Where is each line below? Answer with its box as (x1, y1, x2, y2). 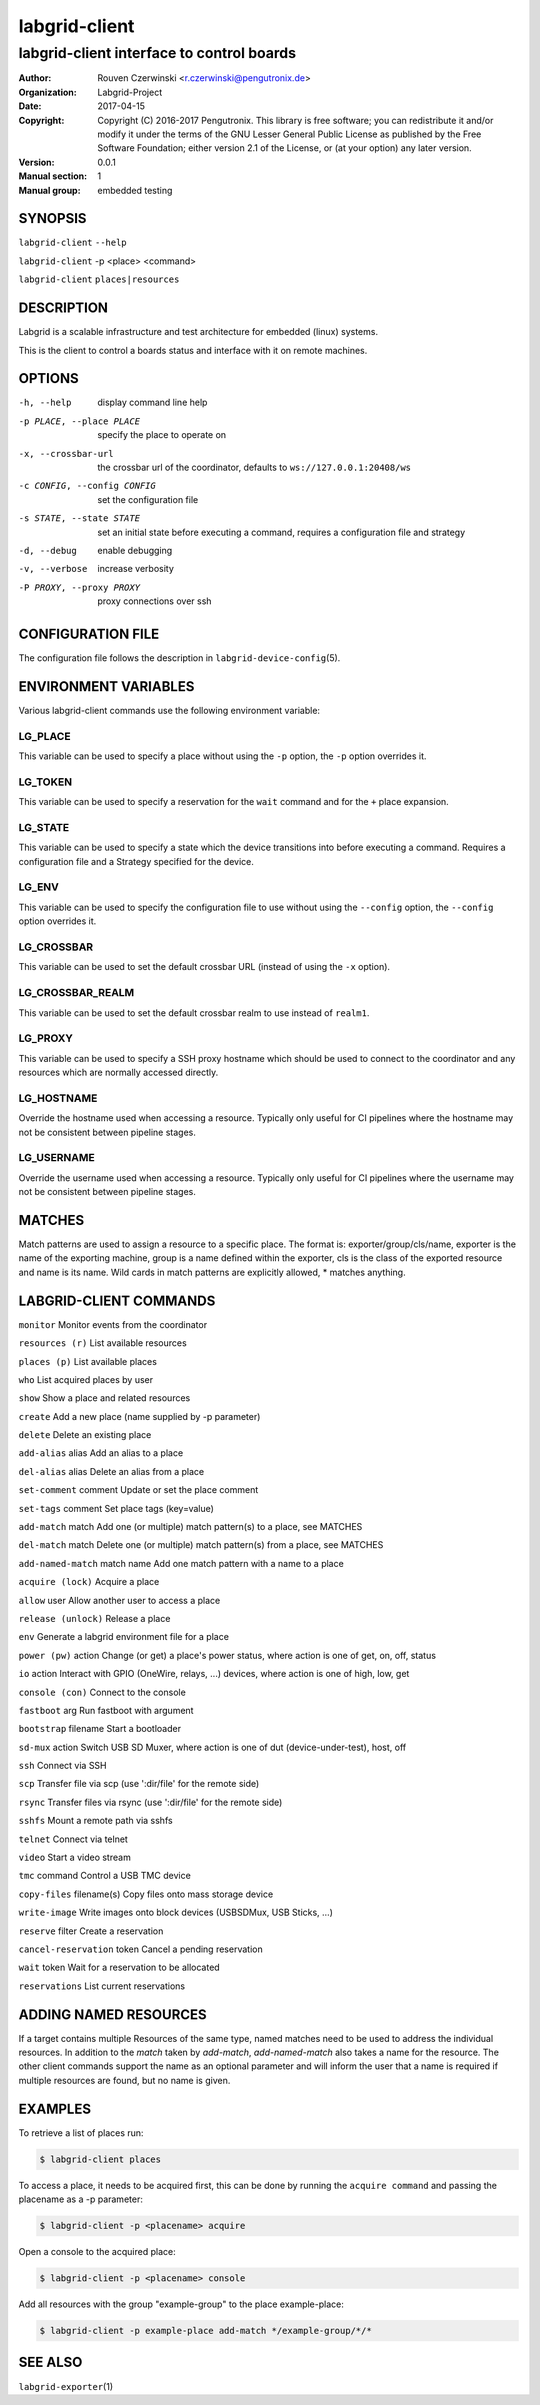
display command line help (97, 396, 208, 409)
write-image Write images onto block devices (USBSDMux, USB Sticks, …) (18, 1906, 334, 1919)
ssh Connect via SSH (18, 1760, 107, 1772)
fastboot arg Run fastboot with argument (18, 1704, 194, 1716)
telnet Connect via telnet (18, 1833, 129, 1845)
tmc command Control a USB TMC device (18, 1870, 192, 1882)
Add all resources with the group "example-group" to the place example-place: (18, 2298, 344, 2310)
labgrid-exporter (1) (18, 2380, 114, 2392)
